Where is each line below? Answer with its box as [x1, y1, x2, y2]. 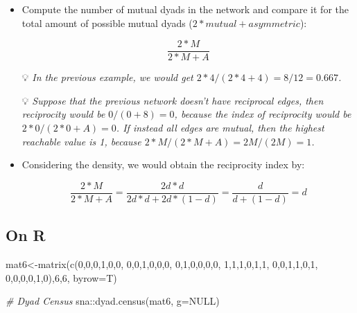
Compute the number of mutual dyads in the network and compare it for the [21, 2, 349, 16]
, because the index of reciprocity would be [174, 107, 351, 121]
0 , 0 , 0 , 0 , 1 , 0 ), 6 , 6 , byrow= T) [6, 270, 117, 285]
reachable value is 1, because [21, 134, 141, 148]
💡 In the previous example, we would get [21, 70, 193, 84]
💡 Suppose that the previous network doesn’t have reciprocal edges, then [21, 93, 324, 107]
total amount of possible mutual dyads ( [21, 15, 193, 30]
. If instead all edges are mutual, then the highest [116, 120, 324, 135]
